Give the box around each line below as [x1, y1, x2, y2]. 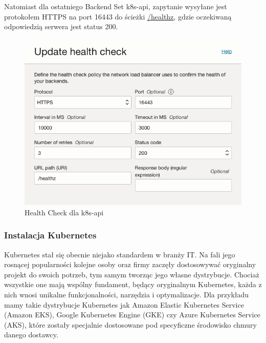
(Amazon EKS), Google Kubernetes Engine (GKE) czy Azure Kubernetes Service [4, 309, 260, 320]
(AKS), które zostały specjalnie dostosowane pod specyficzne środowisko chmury [4, 319, 257, 330]
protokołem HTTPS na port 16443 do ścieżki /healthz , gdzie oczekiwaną [4, 11, 232, 22]
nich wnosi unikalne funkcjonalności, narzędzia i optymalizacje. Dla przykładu [4, 289, 249, 299]
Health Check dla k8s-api [25, 207, 104, 217]
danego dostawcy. [4, 329, 58, 340]
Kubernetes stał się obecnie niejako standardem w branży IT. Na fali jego [4, 249, 235, 259]
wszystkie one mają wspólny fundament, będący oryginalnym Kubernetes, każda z [4, 279, 262, 290]
